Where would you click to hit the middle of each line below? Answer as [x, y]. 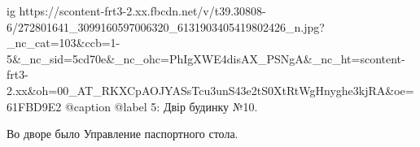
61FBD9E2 [34, 106]
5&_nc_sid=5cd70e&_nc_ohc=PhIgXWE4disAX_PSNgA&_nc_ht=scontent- [206, 58]
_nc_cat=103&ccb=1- [63, 43]
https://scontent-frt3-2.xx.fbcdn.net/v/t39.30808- [142, 11]
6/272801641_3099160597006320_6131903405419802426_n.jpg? [166, 26]
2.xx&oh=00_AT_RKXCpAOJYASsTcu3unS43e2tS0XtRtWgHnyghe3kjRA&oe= [210, 90]
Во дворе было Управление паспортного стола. [122, 134]
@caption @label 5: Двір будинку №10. [161, 106]
